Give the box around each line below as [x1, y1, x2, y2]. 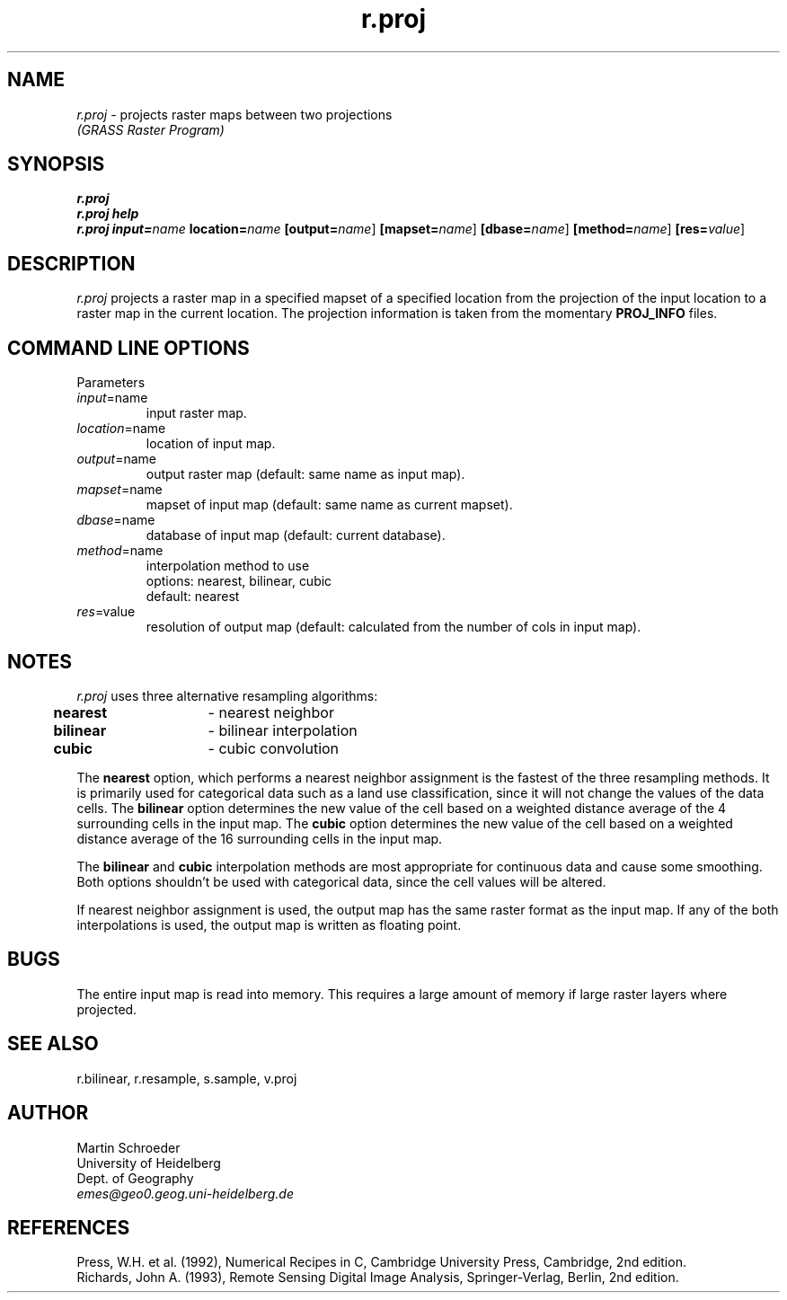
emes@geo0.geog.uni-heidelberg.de [76, 1185, 294, 1201]
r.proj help [76, 206, 139, 222]
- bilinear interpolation [208, 721, 358, 739]
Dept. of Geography [76, 1170, 194, 1186]
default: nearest [146, 588, 240, 605]
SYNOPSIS [7, 153, 105, 176]
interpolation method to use [146, 558, 310, 574]
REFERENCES [7, 1216, 130, 1239]
